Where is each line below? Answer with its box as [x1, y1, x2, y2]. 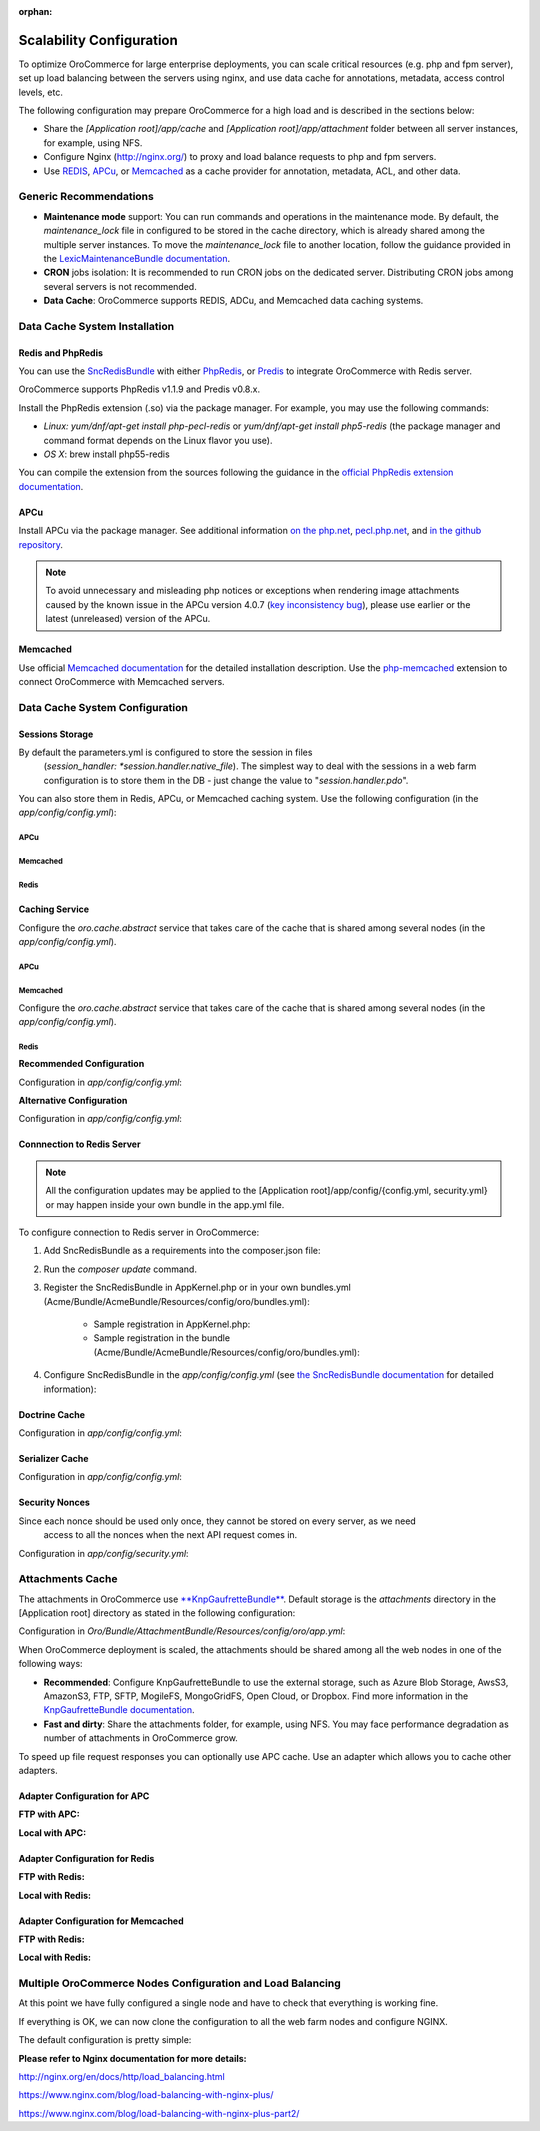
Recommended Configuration [18, 1058, 145, 1070]
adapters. [18, 1764, 59, 1776]
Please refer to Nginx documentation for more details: [18, 2052, 247, 2064]
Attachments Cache [18, 1572, 118, 1586]
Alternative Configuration [18, 1095, 128, 1107]
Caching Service [18, 903, 90, 915]
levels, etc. [18, 86, 64, 98]
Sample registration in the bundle [93, 1332, 230, 1344]
